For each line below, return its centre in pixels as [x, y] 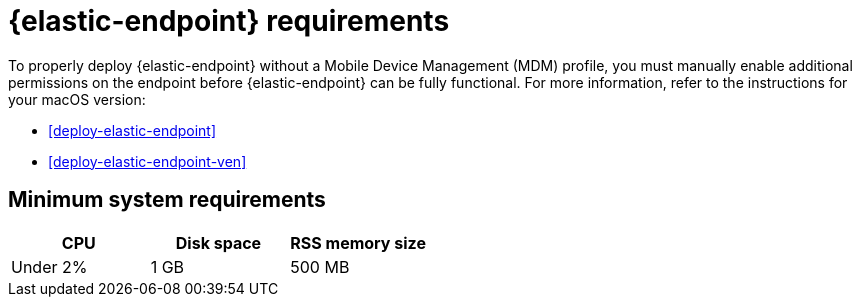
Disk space [218, 242]
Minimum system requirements [167, 200]
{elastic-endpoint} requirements [229, 21]
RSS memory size [358, 242]
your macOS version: [77, 99]
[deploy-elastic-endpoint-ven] [147, 161]
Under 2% [49, 266]
